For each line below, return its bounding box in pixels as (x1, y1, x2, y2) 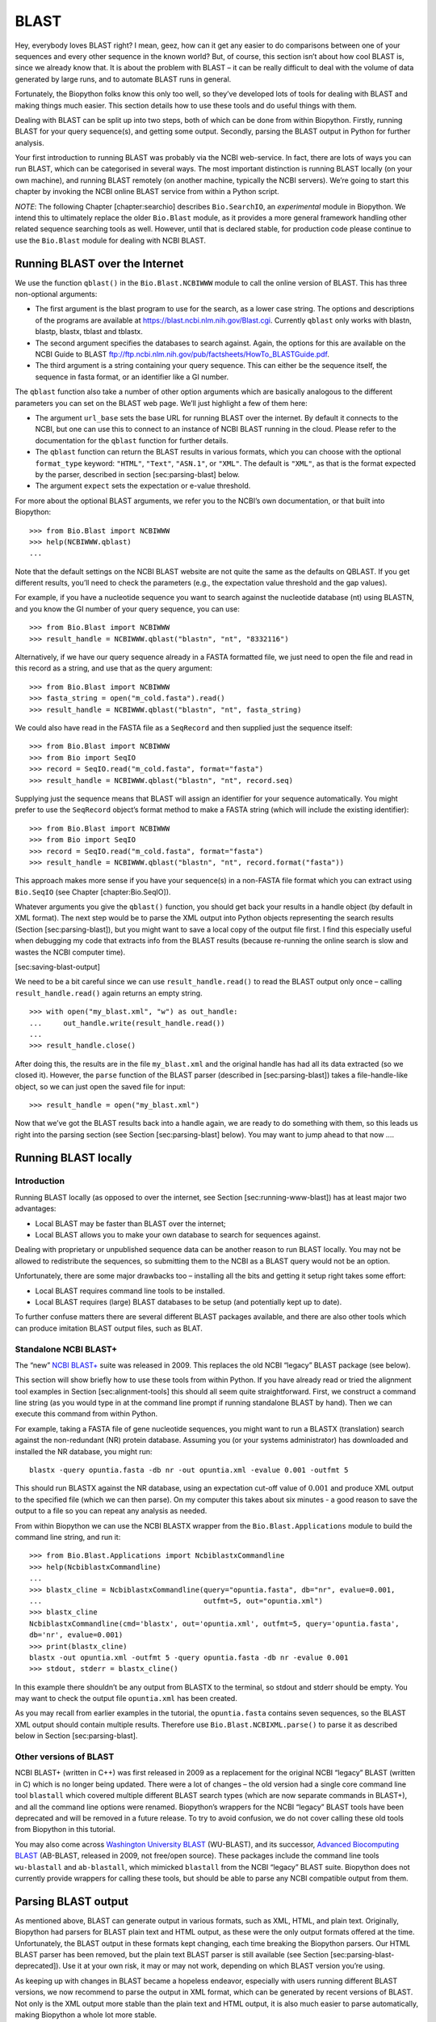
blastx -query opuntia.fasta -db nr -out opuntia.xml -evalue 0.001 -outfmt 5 (29, 1466, 349, 1475)
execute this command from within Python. (15, 1409, 157, 1419)
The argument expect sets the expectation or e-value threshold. (35, 481, 251, 491)
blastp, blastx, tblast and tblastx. (35, 327, 143, 336)
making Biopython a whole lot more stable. (15, 2010, 157, 2020)
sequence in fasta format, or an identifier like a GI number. (35, 372, 229, 382)
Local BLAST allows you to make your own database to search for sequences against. (35, 1230, 321, 1240)
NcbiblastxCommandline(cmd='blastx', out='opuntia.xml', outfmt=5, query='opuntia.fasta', (29, 1618, 400, 1628)
